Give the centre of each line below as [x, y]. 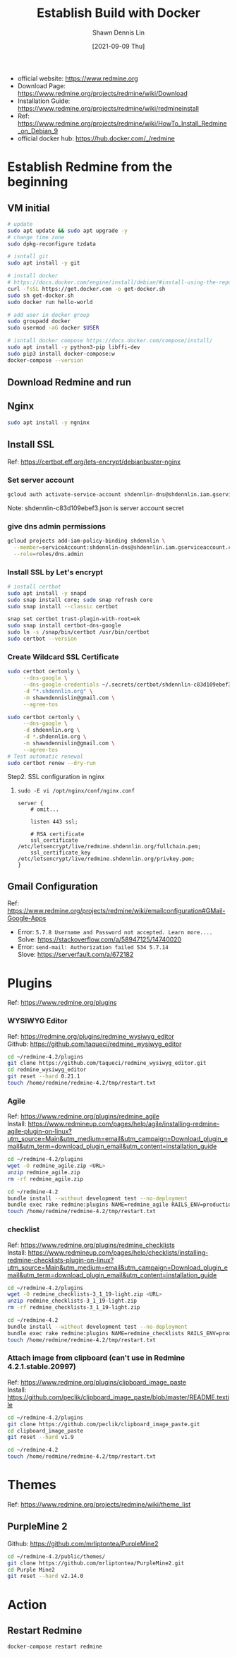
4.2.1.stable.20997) [42, 1367]
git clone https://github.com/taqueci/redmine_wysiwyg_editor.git [107, 1064]
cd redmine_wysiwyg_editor [47, 1070]
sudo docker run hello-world [50, 302]
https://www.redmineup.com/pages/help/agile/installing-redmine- [124, 1124]
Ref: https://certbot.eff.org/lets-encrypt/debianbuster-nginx [94, 462]
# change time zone [36, 237]
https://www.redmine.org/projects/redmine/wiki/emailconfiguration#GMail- [116, 911]
